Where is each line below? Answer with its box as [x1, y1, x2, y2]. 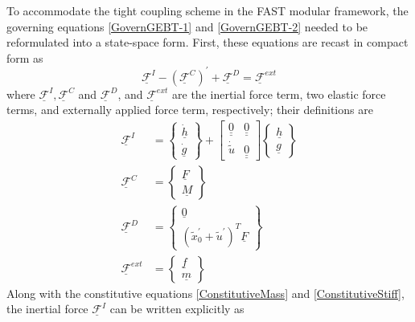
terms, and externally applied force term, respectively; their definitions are [6, 101, 373, 118]
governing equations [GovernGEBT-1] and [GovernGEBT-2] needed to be [6, 18, 368, 35]
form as [6, 49, 43, 66]
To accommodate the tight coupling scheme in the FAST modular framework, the [6, 2, 409, 18]
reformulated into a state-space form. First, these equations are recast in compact [6, 34, 409, 51]
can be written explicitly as [109, 300, 244, 317]
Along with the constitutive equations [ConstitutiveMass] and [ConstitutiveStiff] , [6, 284, 405, 301]
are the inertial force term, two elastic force [172, 85, 386, 102]
